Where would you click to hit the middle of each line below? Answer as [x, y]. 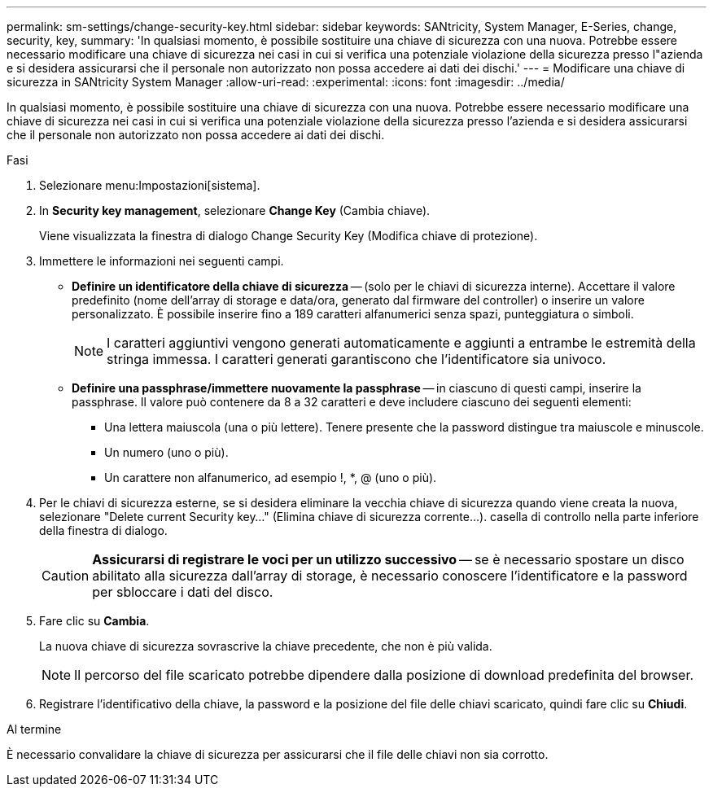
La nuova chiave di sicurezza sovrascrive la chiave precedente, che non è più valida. [266, 646]
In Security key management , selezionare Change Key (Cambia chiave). [235, 210]
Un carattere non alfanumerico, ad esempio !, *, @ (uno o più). [271, 478]
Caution [66, 576]
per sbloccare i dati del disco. [183, 592]
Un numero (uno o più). [166, 452]
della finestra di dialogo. [103, 530]
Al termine [34, 729]
